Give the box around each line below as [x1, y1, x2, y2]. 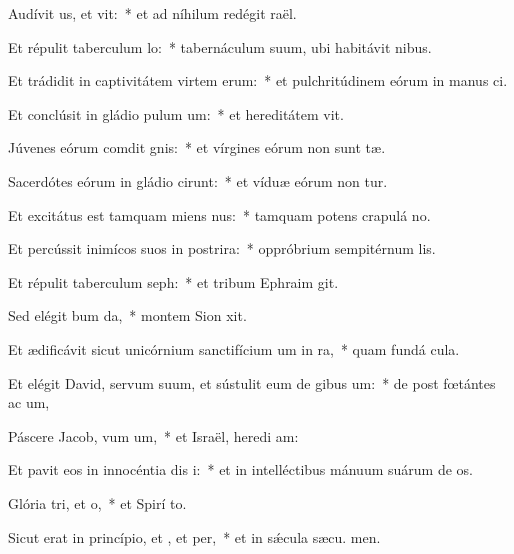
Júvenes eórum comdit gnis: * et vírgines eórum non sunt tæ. [8, 137, 386, 158]
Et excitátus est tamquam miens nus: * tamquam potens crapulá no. [8, 204, 431, 225]
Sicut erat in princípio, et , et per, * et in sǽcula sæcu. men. [8, 526, 381, 547]
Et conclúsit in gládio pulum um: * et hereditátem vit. [8, 103, 344, 124]
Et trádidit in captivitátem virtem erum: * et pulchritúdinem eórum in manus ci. [8, 70, 508, 91]
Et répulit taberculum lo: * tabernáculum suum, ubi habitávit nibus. [8, 36, 432, 57]
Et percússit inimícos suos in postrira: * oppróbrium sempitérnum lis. [8, 238, 436, 259]
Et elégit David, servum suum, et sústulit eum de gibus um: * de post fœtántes [8, 372, 496, 393]
